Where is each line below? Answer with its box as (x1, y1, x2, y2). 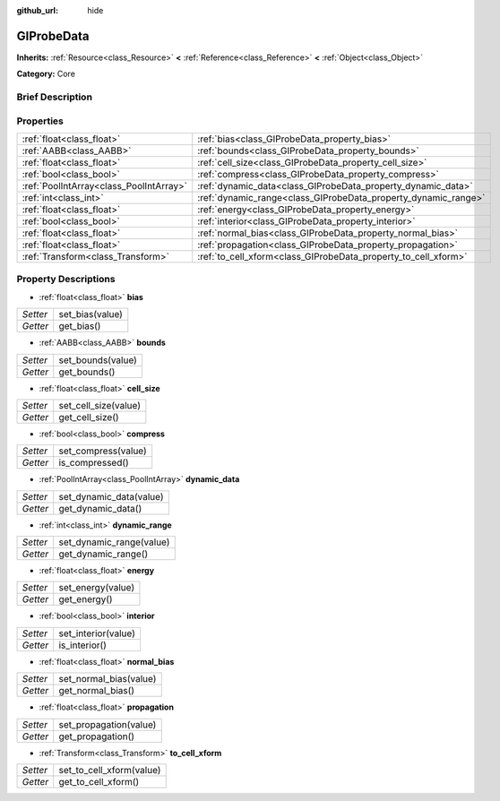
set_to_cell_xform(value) (58, 764, 161, 777)
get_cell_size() (58, 410, 120, 423)
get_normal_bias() (58, 685, 134, 697)
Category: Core (16, 68, 76, 80)
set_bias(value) (58, 308, 123, 321)
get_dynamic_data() (58, 502, 142, 514)
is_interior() (58, 639, 108, 651)
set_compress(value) (58, 444, 147, 457)
